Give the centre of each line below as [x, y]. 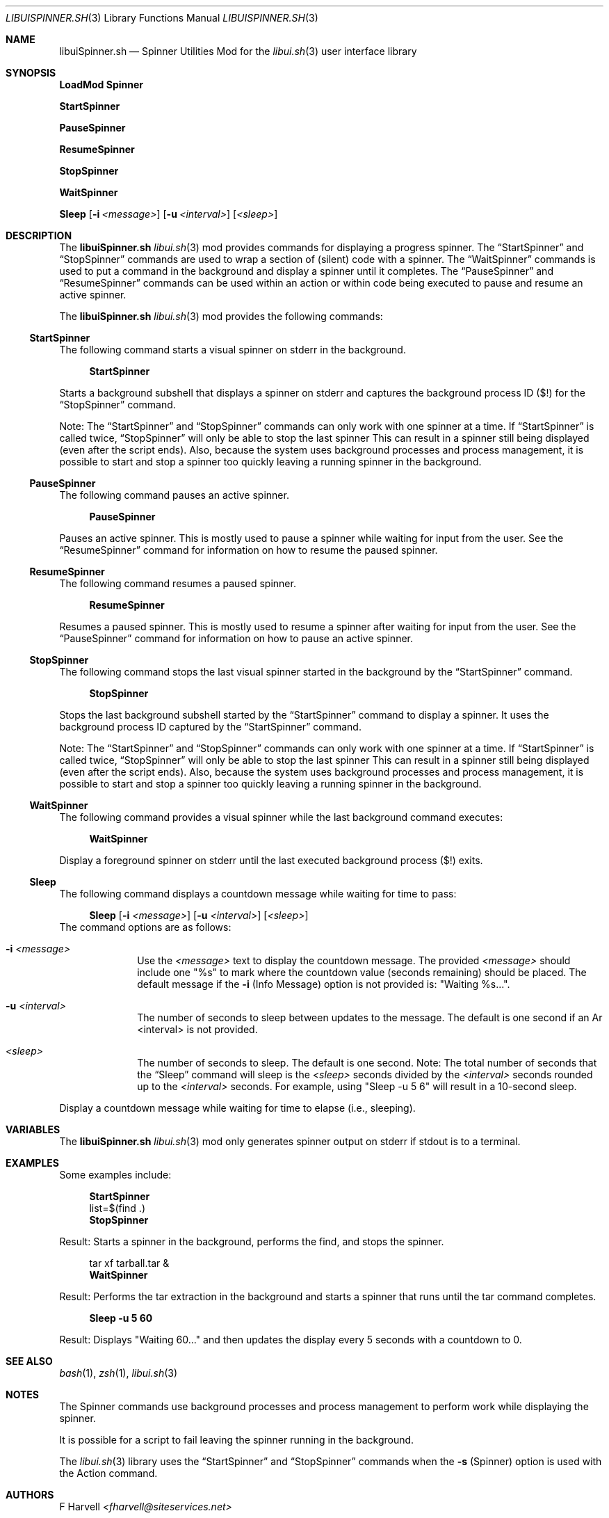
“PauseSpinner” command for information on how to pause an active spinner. [236, 638]
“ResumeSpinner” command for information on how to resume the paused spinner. [249, 550]
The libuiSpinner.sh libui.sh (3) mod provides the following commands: [221, 316]
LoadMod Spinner [101, 85]
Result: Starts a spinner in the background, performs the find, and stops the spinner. [252, 1241]
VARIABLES [33, 1129]
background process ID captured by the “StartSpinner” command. [210, 727]
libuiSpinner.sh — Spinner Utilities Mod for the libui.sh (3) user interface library [238, 51]
